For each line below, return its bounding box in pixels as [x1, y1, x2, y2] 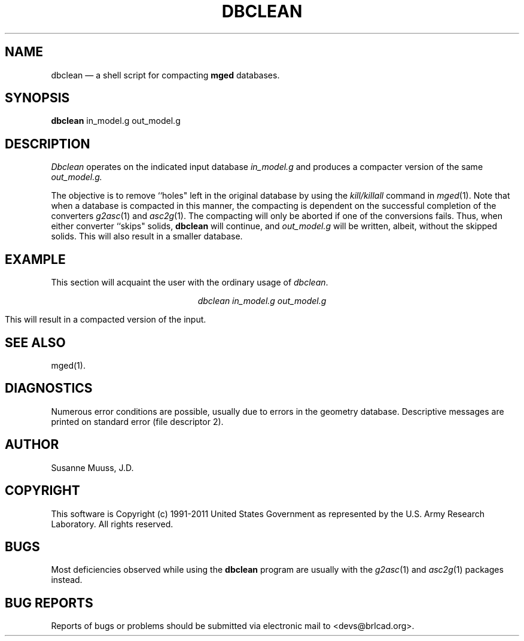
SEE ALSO [5, 335, 66, 350]
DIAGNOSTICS [5, 381, 93, 396]
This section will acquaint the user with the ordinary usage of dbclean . [51, 277, 328, 288]
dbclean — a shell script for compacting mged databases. [51, 69, 280, 80]
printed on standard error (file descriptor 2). [51, 416, 224, 427]
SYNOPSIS [5, 90, 70, 106]
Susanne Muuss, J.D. [51, 462, 134, 473]
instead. [51, 575, 83, 585]
